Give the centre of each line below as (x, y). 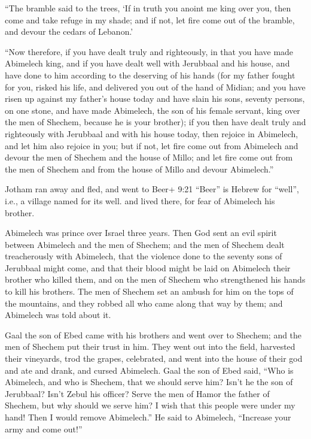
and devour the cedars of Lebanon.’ (69, 31)
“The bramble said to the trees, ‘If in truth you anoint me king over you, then (148, 8)
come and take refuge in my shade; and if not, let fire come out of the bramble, (150, 19)
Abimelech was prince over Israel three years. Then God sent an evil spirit (141, 233)
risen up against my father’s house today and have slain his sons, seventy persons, (155, 99)
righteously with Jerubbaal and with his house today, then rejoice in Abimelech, (152, 133)
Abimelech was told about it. (58, 315)
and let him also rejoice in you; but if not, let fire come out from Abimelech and (152, 145)
